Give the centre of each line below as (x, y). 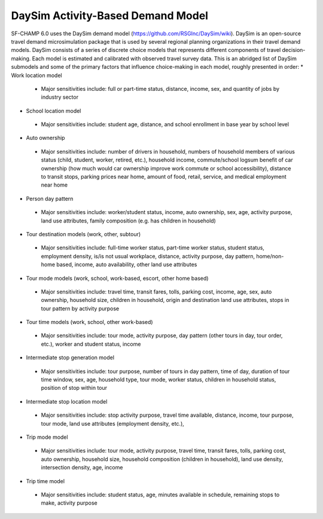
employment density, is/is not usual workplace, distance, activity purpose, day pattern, (148, 256)
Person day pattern (50, 199)
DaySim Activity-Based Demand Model (110, 16)
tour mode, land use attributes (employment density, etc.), (113, 423)
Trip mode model (47, 437)
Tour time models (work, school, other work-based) (89, 322)
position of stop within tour (74, 388)
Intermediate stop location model (67, 401)
